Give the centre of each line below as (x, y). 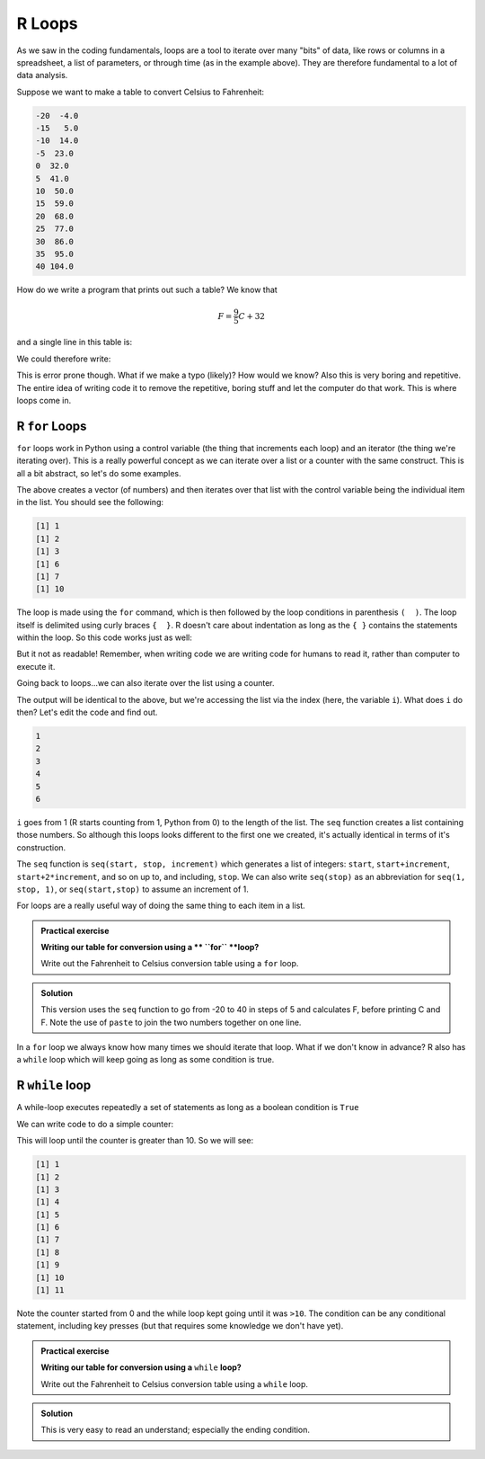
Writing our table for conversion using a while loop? (141, 1367)
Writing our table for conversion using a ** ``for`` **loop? (150, 947)
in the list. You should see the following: (90, 503)
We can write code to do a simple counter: (95, 1124)
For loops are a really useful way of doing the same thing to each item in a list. (161, 906)
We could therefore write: (64, 359)
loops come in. (44, 400)
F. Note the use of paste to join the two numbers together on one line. (171, 1022)
